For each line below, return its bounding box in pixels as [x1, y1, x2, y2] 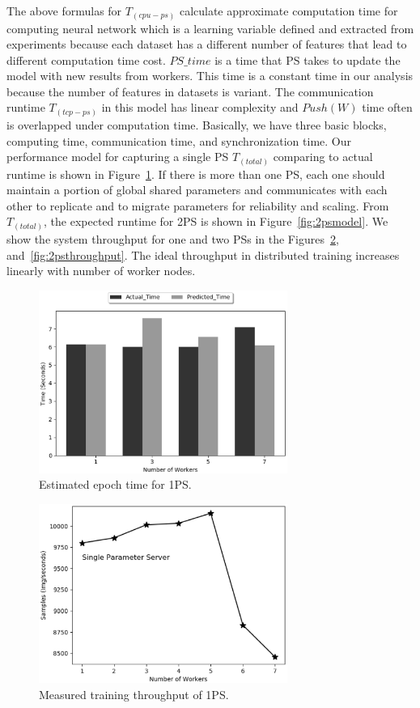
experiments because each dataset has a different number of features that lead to [6, 36, 407, 53]
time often [362, 99, 413, 116]
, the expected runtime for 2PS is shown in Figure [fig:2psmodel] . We [44, 213, 388, 230]
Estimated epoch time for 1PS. [39, 476, 192, 493]
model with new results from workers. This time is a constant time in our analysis [6, 67, 414, 84]
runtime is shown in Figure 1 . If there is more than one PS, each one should [6, 165, 385, 182]
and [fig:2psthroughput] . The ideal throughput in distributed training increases [6, 246, 400, 263]
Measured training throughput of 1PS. [39, 685, 229, 702]
